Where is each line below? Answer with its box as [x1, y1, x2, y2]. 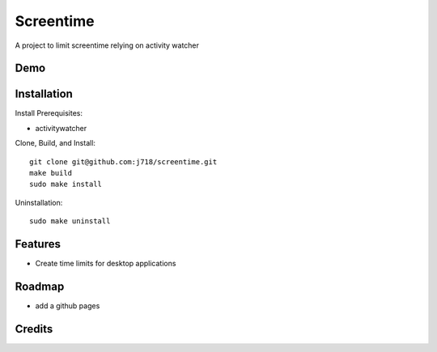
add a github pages [35, 301, 100, 311]
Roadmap [15, 279, 65, 293]
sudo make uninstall [29, 217, 111, 226]
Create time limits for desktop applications [35, 259, 176, 269]
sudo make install [29, 180, 103, 189]
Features [15, 237, 61, 251]
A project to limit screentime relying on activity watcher [15, 40, 200, 50]
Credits [15, 322, 53, 336]
